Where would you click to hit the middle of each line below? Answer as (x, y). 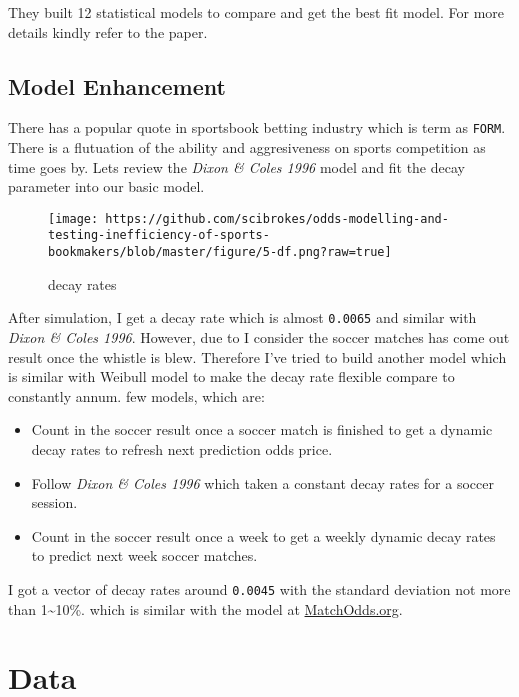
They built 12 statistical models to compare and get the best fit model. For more (256, 12)
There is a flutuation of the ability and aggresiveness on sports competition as (247, 147)
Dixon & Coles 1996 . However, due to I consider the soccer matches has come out (259, 337)
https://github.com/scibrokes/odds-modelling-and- (277, 218)
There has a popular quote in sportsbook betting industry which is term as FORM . (257, 127)
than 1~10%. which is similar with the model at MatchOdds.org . (205, 608)
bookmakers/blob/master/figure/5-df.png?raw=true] (220, 252)
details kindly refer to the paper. (108, 31)
